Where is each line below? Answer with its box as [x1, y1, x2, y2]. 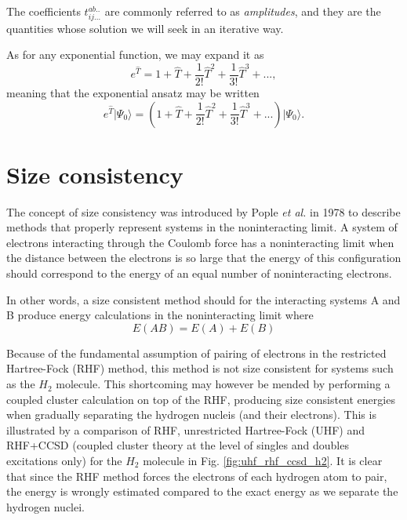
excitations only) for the [6, 453, 122, 469]
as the [6, 376, 35, 392]
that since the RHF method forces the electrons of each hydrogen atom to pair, [6, 467, 387, 484]
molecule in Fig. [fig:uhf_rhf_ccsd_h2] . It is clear [143, 453, 383, 469]
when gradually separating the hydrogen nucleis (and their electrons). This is [6, 406, 376, 423]
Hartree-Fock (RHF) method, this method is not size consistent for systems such [6, 360, 394, 376]
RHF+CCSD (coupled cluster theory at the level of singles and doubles [6, 437, 349, 453]
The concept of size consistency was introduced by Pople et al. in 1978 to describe [6, 203, 401, 220]
